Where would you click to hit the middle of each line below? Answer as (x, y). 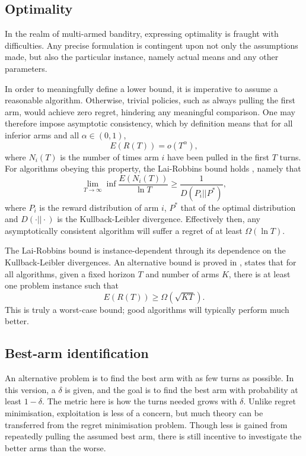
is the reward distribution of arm (99, 207)
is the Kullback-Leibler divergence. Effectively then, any (159, 219)
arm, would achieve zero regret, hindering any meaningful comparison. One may (150, 111)
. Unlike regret (270, 401)
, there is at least (259, 273)
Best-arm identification (77, 353)
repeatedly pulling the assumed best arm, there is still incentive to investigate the (153, 436)
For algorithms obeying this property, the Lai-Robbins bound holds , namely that (153, 168)
